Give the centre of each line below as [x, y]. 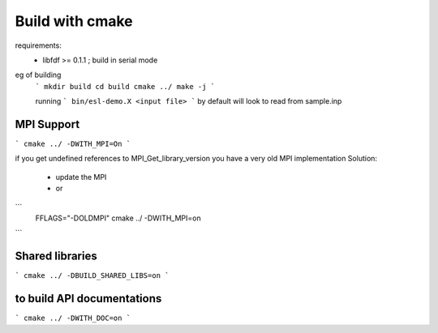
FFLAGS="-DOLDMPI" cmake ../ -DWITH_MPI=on [118, 218]
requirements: [39, 45]
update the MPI [81, 177]
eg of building [38, 75]
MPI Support [47, 124]
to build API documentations [88, 299]
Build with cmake [74, 21]
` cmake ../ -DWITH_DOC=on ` [73, 318]
